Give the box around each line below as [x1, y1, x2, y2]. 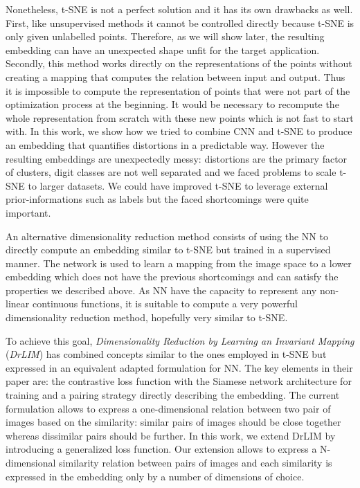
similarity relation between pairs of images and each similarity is [59, 455, 332, 469]
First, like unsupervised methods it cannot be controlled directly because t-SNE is [6, 15, 354, 30]
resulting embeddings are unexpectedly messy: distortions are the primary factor [6, 151, 348, 165]
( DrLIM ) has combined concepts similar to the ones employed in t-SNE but [6, 347, 327, 361]
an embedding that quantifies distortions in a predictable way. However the [6, 137, 325, 152]
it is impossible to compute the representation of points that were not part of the [6, 83, 350, 98]
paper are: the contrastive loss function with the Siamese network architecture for [6, 374, 352, 388]
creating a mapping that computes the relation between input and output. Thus [6, 69, 345, 84]
